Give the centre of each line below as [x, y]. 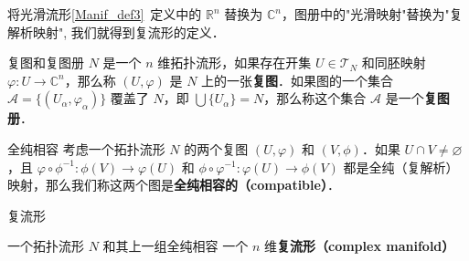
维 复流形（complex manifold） [359, 246]
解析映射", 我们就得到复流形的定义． [116, 31]
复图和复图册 [46, 63]
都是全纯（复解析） [401, 167]
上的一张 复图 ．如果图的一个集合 [298, 80]
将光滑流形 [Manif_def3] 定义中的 [105, 14]
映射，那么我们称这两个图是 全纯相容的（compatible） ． [174, 185]
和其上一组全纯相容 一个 [176, 246]
